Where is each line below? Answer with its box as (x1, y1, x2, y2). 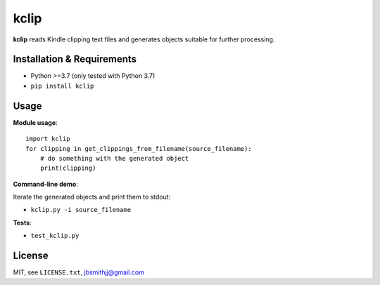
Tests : (13, 218, 32, 227)
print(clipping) (39, 164, 96, 172)
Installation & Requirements (13, 53, 137, 65)
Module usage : (13, 118, 58, 126)
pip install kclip (30, 81, 94, 90)
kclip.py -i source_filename (30, 206, 132, 214)
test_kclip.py (30, 232, 80, 240)
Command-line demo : (13, 180, 79, 188)
